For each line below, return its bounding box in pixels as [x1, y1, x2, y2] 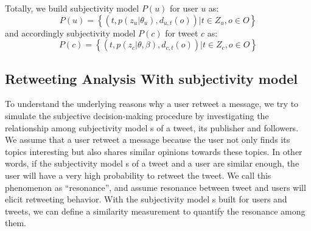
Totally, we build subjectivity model [5, 2, 139, 14]
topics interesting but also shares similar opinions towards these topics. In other [5, 145, 302, 157]
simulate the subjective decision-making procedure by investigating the [5, 109, 269, 122]
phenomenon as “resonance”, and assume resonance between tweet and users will [5, 181, 306, 193]
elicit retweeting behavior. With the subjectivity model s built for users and [5, 193, 287, 205]
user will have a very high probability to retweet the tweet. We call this [5, 168, 271, 181]
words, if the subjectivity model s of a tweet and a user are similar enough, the [5, 157, 299, 170]
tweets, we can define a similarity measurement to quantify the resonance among [5, 204, 306, 217]
